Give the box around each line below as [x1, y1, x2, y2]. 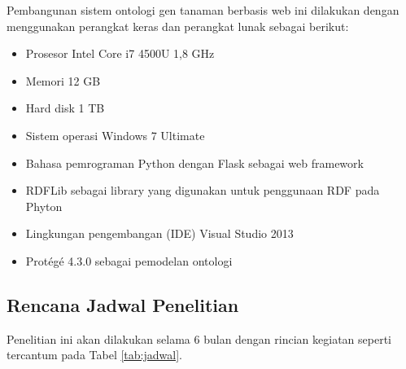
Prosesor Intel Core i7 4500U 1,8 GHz [25, 45, 215, 62]
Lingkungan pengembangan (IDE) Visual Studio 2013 [25, 225, 294, 242]
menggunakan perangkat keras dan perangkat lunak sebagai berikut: [7, 17, 349, 34]
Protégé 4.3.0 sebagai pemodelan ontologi [25, 252, 233, 269]
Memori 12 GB [25, 72, 101, 89]
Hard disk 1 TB [25, 99, 105, 116]
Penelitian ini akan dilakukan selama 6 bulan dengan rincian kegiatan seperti [7, 330, 391, 347]
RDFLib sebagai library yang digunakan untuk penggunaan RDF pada [25, 182, 380, 199]
